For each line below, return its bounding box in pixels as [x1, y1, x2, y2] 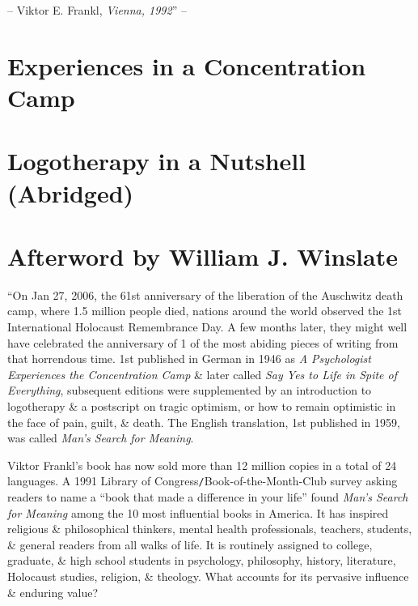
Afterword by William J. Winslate [7, 239, 398, 272]
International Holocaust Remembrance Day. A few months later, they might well [7, 318, 407, 335]
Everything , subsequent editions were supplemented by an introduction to [7, 382, 372, 399]
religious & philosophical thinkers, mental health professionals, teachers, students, [7, 520, 412, 537]
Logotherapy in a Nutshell [7, 144, 306, 177]
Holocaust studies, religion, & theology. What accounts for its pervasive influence [7, 568, 409, 584]
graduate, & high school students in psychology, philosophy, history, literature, [7, 552, 396, 569]
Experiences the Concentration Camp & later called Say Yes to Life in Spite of [7, 365, 398, 382]
